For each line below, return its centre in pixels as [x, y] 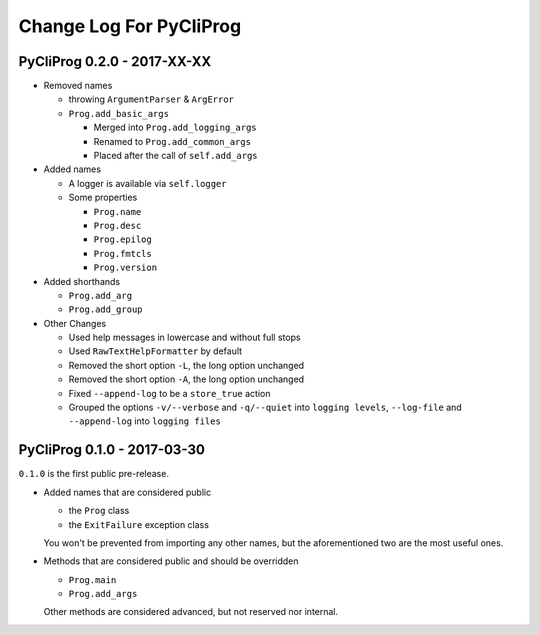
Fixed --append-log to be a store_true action [169, 393]
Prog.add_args [103, 594]
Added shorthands [81, 281]
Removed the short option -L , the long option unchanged [186, 365]
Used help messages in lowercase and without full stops [184, 337]
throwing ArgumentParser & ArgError [151, 99]
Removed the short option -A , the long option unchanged [186, 379]
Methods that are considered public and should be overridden [171, 561]
